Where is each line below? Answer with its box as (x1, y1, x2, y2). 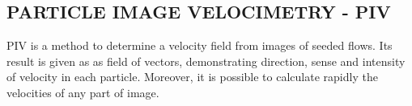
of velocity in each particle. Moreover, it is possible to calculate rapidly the (6, 68, 378, 85)
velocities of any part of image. (6, 84, 159, 100)
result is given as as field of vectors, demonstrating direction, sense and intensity (6, 52, 406, 69)
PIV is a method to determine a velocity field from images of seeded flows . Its (6, 37, 393, 54)
